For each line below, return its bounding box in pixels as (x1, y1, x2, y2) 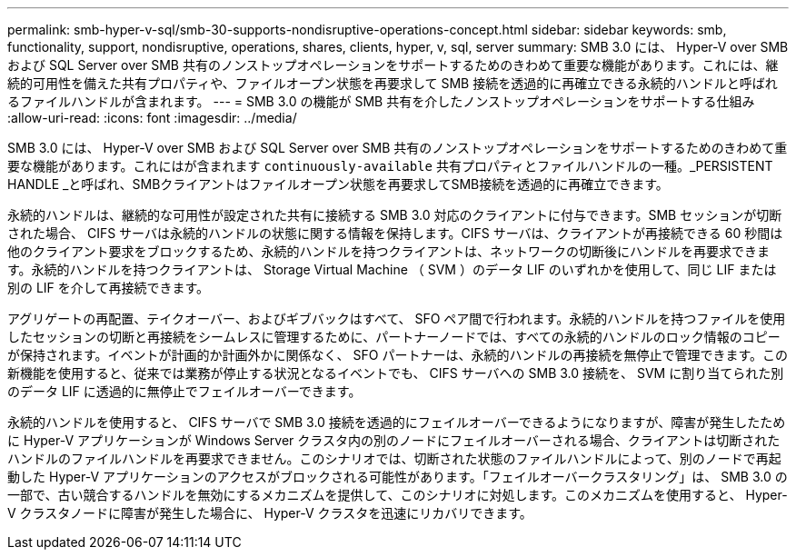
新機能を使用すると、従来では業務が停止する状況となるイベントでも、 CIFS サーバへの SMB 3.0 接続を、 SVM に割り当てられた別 (7, 365, 784, 381)
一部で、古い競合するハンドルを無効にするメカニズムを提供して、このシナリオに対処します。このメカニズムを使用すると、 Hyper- (7, 487, 788, 502)
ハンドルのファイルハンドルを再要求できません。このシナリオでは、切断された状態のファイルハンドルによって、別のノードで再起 (7, 451, 781, 466)
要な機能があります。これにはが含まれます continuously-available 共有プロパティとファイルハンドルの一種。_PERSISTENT (7, 158, 773, 174)
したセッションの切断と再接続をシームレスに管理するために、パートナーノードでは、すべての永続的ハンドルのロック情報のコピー (7, 329, 781, 344)
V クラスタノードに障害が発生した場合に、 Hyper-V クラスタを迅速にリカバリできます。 (7, 505, 532, 521)
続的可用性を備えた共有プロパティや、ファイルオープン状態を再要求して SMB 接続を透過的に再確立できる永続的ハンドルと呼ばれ (7, 75, 778, 91)
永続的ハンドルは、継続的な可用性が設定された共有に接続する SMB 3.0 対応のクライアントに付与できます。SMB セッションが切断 (7, 207, 782, 223)
